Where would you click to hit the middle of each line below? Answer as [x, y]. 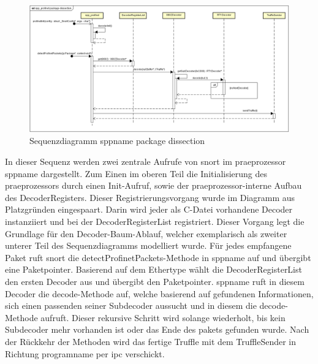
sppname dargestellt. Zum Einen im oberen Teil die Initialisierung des [136, 173]
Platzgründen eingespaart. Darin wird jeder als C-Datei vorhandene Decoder [149, 209]
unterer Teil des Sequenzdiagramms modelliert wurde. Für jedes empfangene [148, 245]
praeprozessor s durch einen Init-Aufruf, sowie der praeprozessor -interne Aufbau [153, 185]
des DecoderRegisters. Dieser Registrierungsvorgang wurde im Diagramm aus [150, 197]
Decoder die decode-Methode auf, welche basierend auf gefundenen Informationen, [159, 293]
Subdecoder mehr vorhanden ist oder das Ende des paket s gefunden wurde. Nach [157, 329]
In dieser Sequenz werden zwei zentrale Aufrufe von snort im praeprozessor [146, 161]
